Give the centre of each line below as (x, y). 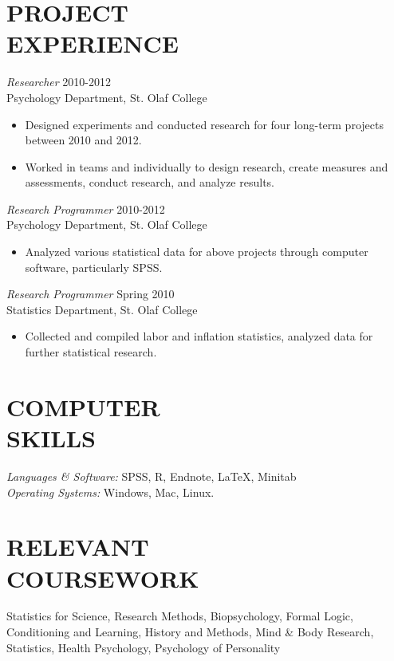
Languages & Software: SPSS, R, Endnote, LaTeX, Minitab (152, 476)
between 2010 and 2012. (83, 140)
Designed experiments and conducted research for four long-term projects (204, 124)
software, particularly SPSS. (94, 267)
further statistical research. (91, 352)
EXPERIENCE (93, 43)
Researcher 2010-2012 (59, 82)
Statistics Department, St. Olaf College (102, 309)
